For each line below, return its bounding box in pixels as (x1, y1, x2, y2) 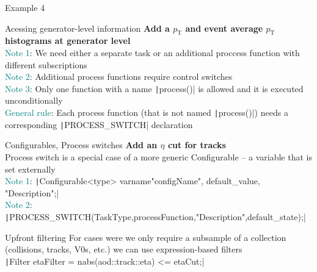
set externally (5, 162, 56, 175)
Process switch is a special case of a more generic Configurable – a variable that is (5, 150, 312, 163)
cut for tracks (167, 138, 226, 151)
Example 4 (5, 1, 45, 13)
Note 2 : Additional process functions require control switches (5, 70, 233, 83)
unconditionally (5, 94, 63, 107)
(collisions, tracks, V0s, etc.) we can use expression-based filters (5, 243, 242, 256)
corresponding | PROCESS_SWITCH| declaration (5, 118, 193, 131)
